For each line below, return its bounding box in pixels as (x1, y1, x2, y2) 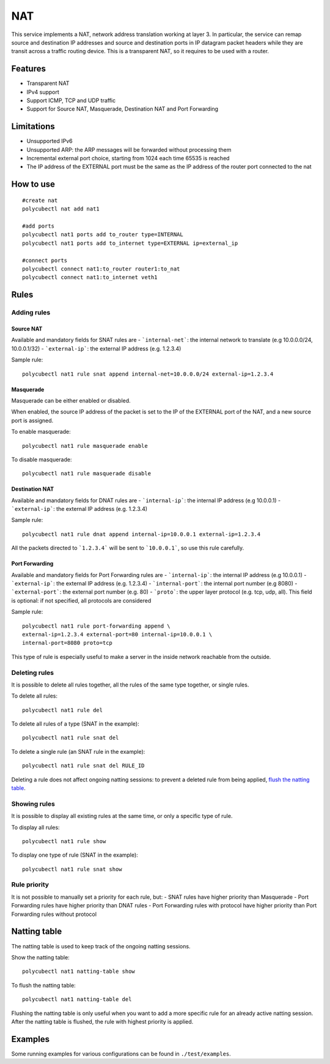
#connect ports (22, 257, 68, 264)
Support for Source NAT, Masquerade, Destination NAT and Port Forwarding (26, 105, 219, 113)
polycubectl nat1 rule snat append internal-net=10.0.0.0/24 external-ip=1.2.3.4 (22, 370, 274, 378)
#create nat (22, 196, 58, 204)
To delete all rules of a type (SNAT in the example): (11, 720, 140, 727)
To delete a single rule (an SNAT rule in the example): (11, 748, 145, 755)
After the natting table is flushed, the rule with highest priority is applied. (11, 1017, 194, 1025)
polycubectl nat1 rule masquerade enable (22, 442, 148, 449)
